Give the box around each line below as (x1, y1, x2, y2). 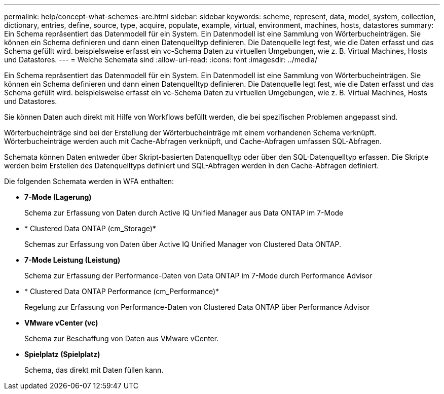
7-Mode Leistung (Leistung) (24, 256, 121, 264)
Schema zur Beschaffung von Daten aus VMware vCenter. (24, 334, 219, 343)
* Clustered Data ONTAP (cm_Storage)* (24, 224, 156, 233)
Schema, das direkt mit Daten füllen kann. (24, 366, 164, 374)
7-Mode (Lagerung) (24, 193, 92, 201)
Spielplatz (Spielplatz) (24, 350, 100, 359)
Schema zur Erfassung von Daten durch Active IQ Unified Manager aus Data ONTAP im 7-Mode (24, 208, 344, 217)
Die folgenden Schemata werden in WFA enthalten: (4, 177, 174, 186)
